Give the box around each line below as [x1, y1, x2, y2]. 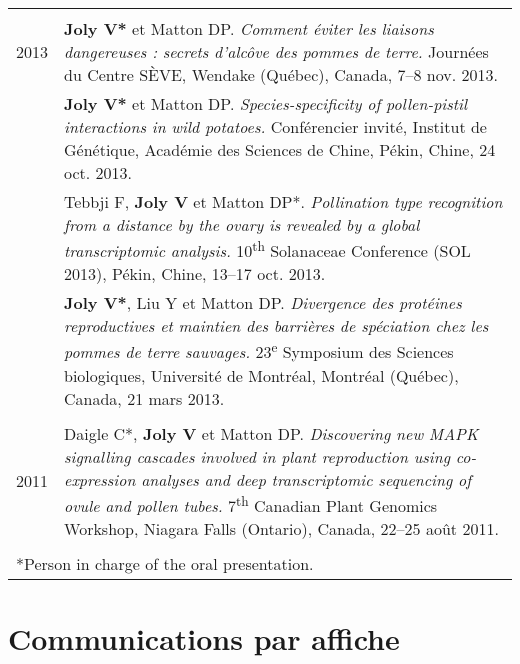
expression [64, 467, 136, 491]
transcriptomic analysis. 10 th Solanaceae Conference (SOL [64, 236, 471, 263]
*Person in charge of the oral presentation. [16, 551, 314, 575]
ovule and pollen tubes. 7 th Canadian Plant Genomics [64, 490, 438, 517]
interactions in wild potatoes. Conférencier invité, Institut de [64, 115, 487, 138]
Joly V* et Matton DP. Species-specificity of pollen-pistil [64, 92, 468, 115]
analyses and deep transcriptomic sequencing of [141, 467, 472, 491]
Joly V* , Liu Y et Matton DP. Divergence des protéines [64, 291, 462, 315]
